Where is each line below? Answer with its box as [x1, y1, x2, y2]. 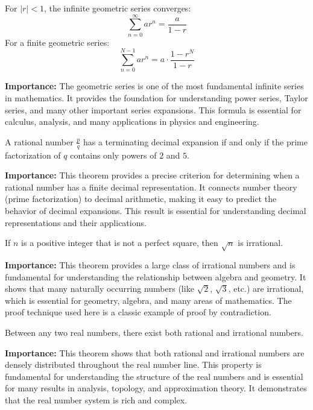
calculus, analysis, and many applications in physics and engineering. [5, 115, 259, 128]
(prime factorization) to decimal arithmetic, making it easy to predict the [5, 192, 277, 205]
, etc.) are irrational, [228, 282, 304, 295]
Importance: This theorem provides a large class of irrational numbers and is [5, 258, 296, 271]
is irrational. [238, 236, 283, 249]
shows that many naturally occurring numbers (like [5, 282, 194, 295]
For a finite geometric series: [5, 36, 110, 48]
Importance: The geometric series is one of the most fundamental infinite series [5, 80, 304, 92]
